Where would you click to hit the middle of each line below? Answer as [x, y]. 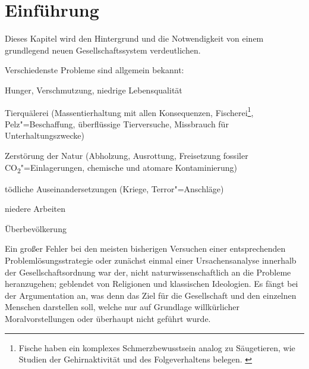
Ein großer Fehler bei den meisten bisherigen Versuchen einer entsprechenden [145, 248]
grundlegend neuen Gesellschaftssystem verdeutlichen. [103, 50]
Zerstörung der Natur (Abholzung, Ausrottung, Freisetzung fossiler [127, 155]
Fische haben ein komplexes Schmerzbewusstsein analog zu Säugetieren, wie [157, 347]
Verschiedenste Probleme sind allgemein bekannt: [94, 70]
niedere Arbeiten [35, 209]
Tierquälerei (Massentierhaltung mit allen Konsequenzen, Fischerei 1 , [129, 111]
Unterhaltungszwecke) [45, 135]
